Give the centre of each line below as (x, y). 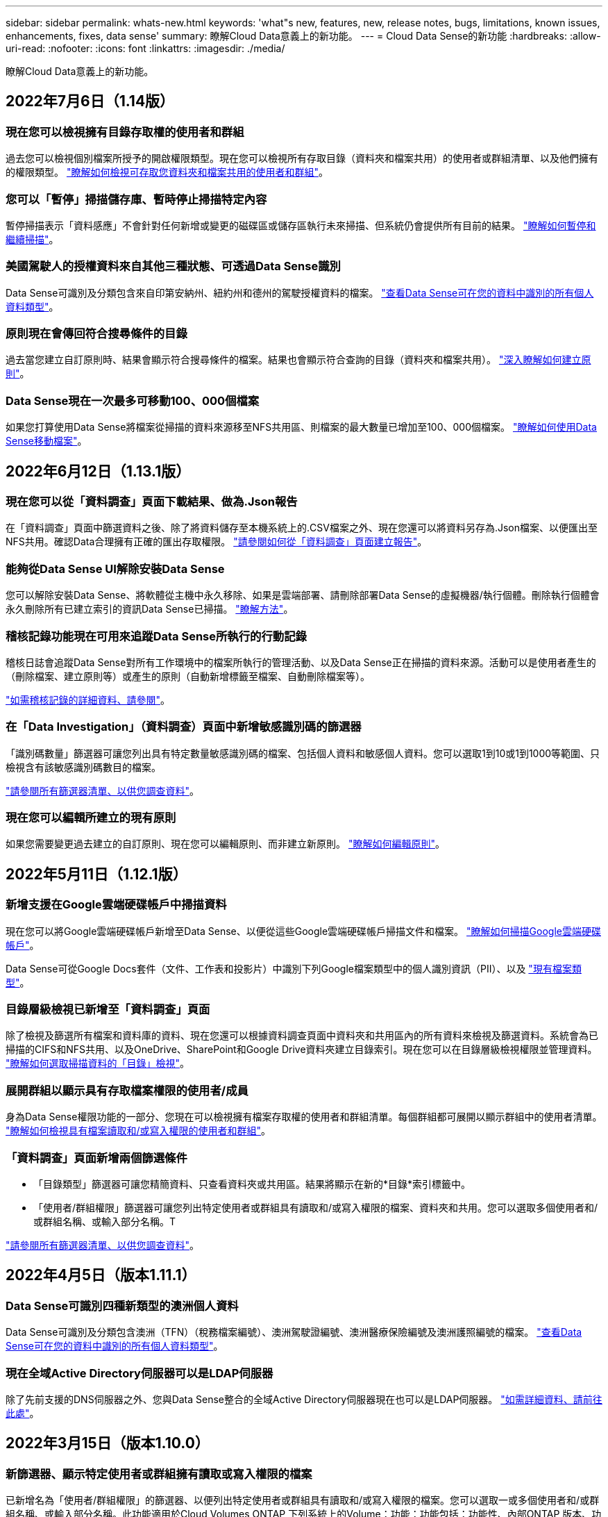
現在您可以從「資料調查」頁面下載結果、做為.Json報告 (152, 502)
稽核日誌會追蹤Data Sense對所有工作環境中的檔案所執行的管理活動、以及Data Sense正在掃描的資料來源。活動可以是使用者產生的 (301, 662)
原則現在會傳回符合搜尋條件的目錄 (96, 334)
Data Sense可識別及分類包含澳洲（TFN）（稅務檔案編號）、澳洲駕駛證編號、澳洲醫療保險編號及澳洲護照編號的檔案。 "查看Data (294, 1332)
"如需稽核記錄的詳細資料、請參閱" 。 (88, 699)
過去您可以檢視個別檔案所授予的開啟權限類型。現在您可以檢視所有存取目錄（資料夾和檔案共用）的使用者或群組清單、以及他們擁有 (302, 158)
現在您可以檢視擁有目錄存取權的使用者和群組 (125, 132)
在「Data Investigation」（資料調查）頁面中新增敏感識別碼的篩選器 (184, 727)
